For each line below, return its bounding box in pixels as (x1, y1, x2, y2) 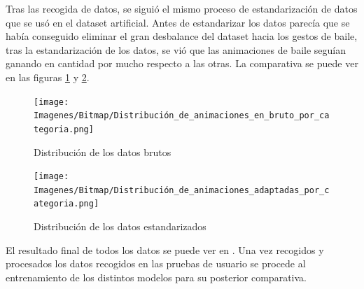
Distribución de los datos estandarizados (34, 219, 206, 234)
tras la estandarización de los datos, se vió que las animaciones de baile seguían (6, 42, 346, 57)
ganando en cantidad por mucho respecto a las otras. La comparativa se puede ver (6, 56, 358, 71)
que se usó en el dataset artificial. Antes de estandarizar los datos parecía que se (6, 15, 350, 29)
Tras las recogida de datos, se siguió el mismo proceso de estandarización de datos (6, 1, 358, 15)
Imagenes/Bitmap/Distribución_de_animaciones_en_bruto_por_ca (34, 111, 330, 121)
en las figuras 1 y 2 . (6, 69, 90, 84)
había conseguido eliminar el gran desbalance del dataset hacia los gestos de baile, (6, 29, 358, 43)
